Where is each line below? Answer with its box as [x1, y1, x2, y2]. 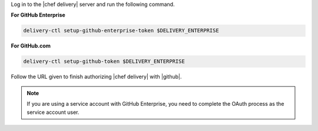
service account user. [26, 109, 79, 116]
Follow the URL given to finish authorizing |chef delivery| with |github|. [11, 73, 182, 80]
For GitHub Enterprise [11, 12, 66, 19]
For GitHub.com [11, 42, 51, 49]
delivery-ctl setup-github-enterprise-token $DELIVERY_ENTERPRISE [23, 27, 219, 34]
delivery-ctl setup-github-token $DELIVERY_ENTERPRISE [23, 58, 185, 65]
